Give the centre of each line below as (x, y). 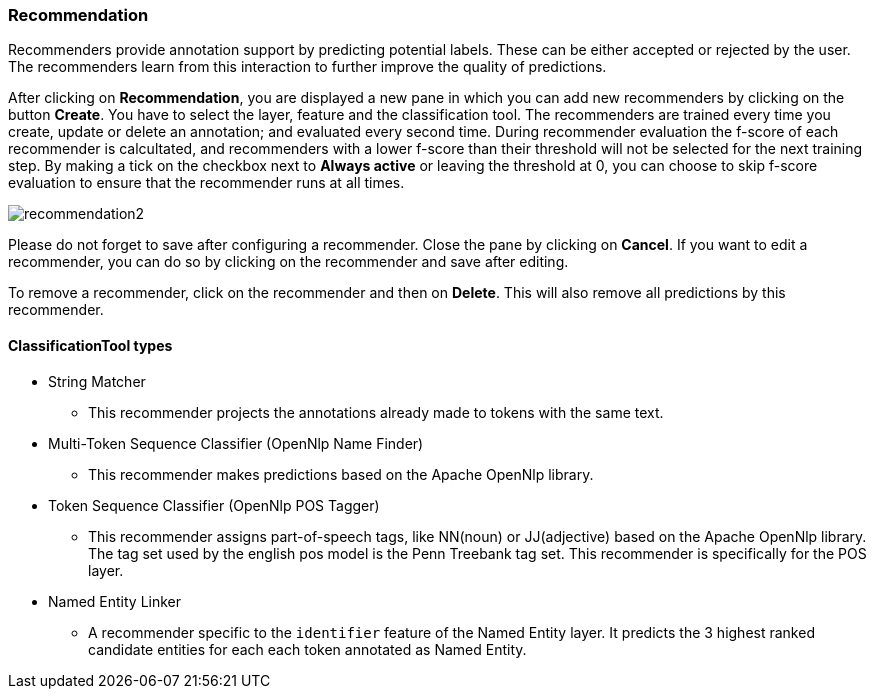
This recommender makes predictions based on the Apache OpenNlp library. (341, 474)
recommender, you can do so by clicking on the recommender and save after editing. (288, 262)
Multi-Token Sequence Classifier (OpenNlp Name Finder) (236, 443)
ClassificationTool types (90, 345)
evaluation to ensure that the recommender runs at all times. (206, 183)
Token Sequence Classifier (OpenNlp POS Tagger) (214, 505)
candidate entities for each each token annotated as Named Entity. (307, 649)
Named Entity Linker (115, 601)
